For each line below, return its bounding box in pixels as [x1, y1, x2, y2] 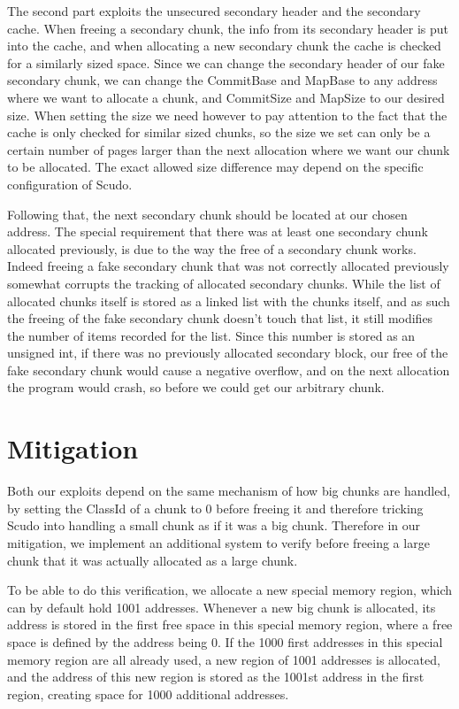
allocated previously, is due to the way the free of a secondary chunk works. [7, 239, 417, 258]
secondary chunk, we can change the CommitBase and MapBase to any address [7, 71, 438, 89]
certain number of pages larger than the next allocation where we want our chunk [7, 140, 450, 158]
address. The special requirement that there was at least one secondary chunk [7, 222, 428, 241]
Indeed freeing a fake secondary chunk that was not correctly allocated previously [7, 257, 449, 275]
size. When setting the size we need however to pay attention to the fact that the [7, 105, 448, 124]
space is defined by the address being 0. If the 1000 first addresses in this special [7, 632, 443, 651]
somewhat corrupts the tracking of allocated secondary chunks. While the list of [7, 274, 440, 292]
